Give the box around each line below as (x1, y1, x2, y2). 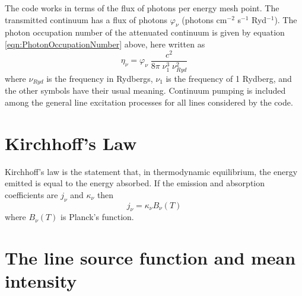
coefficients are (5, 188, 58, 200)
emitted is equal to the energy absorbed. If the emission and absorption (5, 177, 265, 189)
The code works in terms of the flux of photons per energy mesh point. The (5, 2, 279, 14)
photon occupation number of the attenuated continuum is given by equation (5, 26, 285, 39)
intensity (5, 269, 77, 293)
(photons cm (182, 13, 227, 26)
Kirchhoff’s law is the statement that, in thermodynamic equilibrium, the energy (5, 165, 298, 177)
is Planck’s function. (61, 211, 134, 223)
